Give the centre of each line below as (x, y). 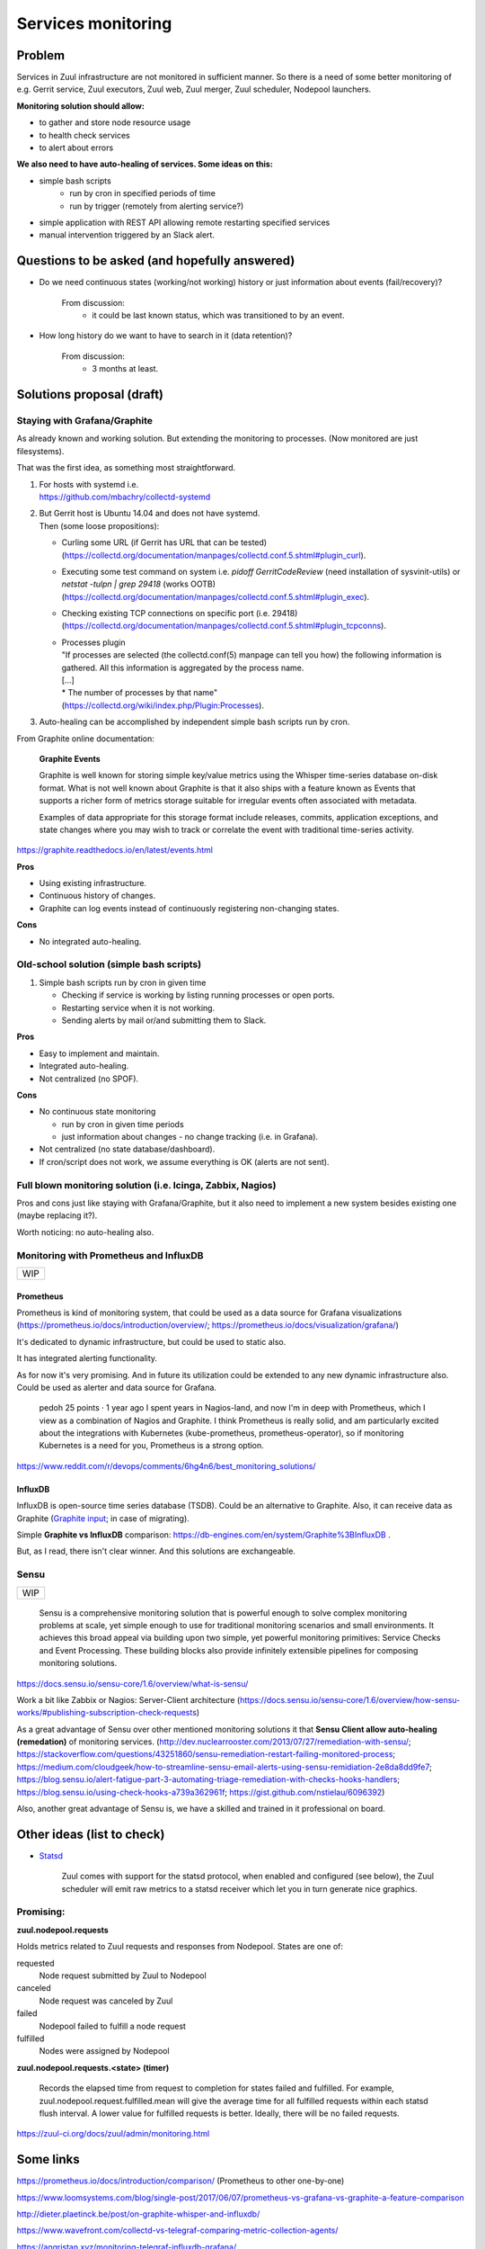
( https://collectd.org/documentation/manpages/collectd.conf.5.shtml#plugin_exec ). (216, 596)
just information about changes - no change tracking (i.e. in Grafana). (190, 1137)
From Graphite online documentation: (85, 739)
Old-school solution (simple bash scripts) (109, 964)
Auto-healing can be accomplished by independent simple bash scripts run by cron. (194, 722)
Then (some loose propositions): (99, 525)
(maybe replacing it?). (57, 1215)
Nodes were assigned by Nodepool (104, 2051)
